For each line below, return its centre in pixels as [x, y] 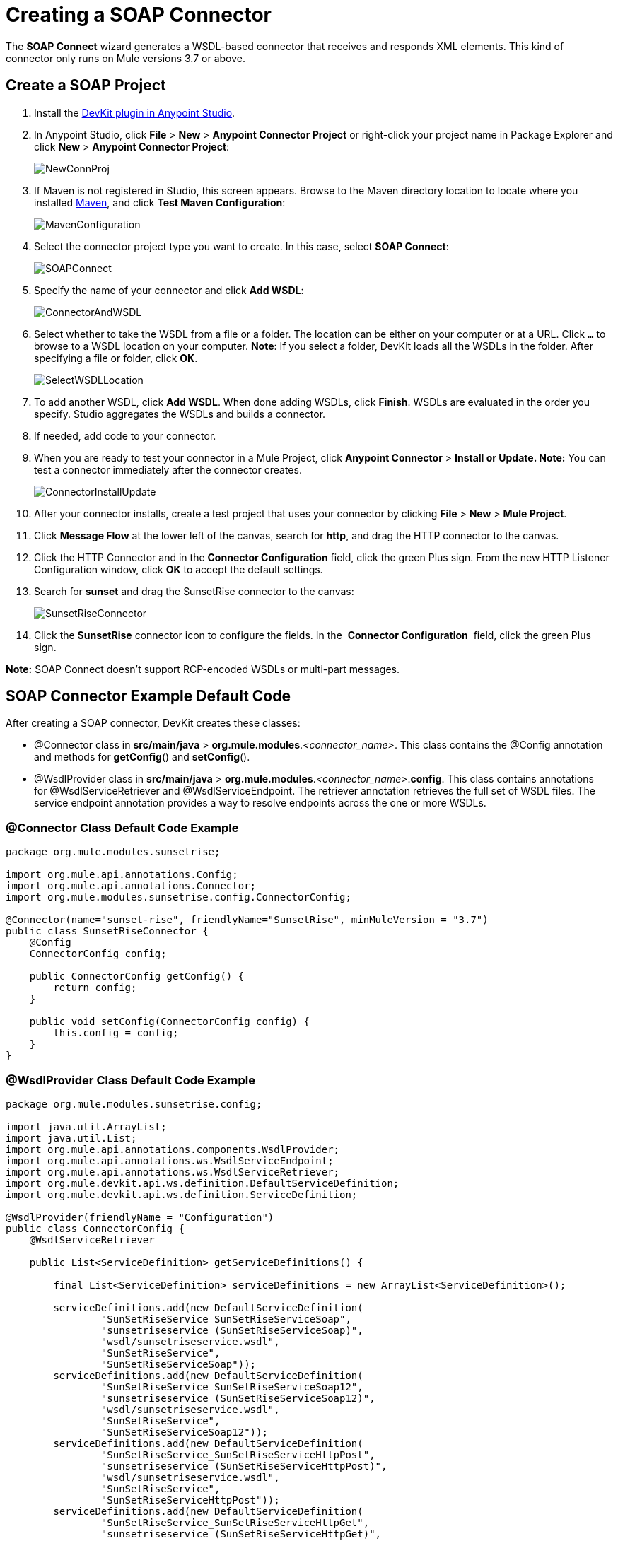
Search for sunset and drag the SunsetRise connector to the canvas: [194, 591]
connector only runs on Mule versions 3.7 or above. [126, 58]
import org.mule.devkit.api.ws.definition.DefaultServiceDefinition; [203, 1183]
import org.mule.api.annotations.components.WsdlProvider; [173, 1149]
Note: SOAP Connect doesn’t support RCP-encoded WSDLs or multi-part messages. [203, 669]
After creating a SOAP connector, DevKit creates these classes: [153, 723]
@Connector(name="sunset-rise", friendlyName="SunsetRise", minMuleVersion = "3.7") [247, 920]
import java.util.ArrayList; [86, 1126]
